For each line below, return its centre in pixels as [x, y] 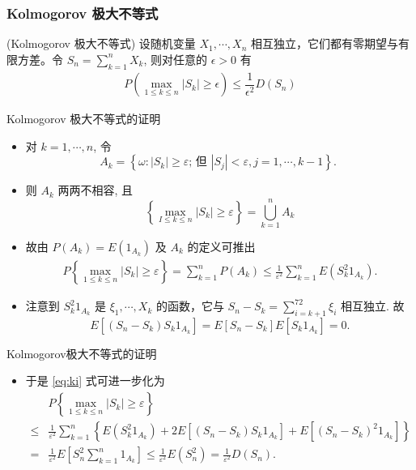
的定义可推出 [221, 247]
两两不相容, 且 [96, 190]
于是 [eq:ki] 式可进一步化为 [95, 380]
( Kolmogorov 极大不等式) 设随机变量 [101, 43]
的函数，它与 [190, 306]
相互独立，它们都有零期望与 [324, 43]
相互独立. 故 [372, 306]
